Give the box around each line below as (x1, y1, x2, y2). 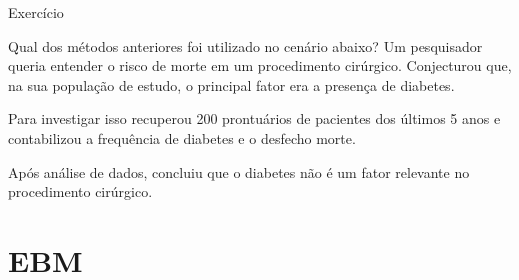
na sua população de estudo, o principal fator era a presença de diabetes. (8, 74, 455, 95)
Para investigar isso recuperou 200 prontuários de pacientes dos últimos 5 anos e (8, 108, 501, 129)
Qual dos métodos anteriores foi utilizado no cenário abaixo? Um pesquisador (8, 35, 483, 56)
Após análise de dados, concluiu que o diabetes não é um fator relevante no (8, 161, 470, 182)
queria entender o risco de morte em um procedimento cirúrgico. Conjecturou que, (8, 55, 512, 76)
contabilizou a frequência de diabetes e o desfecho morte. (8, 127, 356, 148)
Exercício (8, 2, 64, 22)
